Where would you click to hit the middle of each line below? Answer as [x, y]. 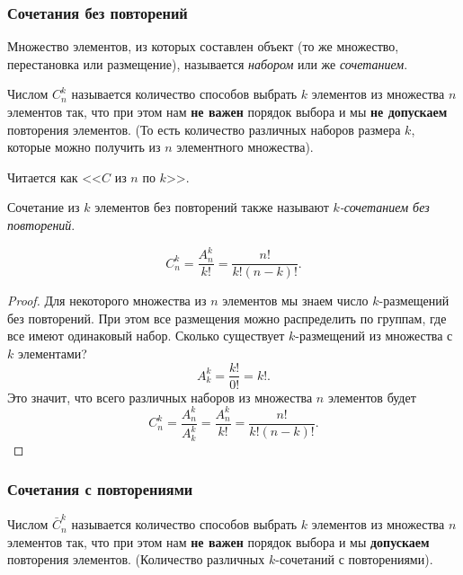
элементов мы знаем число [295, 301]
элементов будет [372, 397]
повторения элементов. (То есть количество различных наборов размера [204, 129]
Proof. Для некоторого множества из [107, 301]
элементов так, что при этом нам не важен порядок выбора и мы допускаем [218, 541]
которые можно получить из [84, 147]
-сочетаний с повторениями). [354, 559]
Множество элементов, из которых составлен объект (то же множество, [203, 46]
